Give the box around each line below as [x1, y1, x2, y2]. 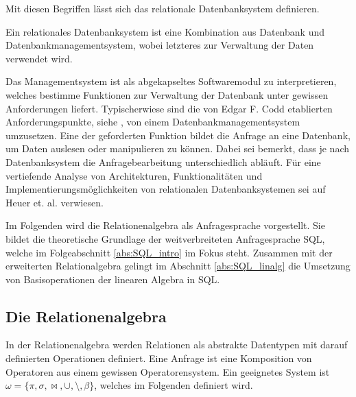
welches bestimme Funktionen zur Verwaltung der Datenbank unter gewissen [5, 87, 329, 101]
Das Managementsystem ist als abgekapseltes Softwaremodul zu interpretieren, [5, 74, 337, 88]
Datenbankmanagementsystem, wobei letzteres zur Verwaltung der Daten [5, 38, 314, 52]
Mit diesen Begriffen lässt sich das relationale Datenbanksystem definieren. [5, 1, 320, 15]
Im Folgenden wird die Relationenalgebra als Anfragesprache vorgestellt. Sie [5, 218, 325, 232]
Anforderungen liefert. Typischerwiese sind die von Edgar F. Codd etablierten [5, 101, 333, 115]
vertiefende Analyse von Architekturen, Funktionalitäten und [5, 168, 263, 182]
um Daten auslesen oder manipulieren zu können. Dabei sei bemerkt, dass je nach [5, 141, 349, 156]
